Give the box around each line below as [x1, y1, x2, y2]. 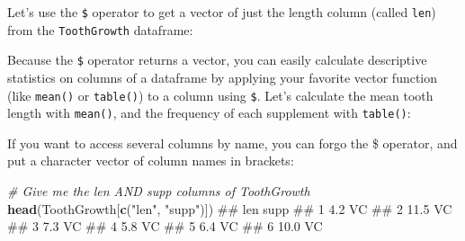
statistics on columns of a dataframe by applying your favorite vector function [7, 67, 438, 86]
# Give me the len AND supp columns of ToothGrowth [7, 182, 310, 201]
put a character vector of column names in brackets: [7, 151, 294, 170]
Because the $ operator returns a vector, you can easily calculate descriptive [7, 50, 427, 69]
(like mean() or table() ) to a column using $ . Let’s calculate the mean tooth [7, 85, 434, 104]
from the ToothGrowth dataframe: [7, 20, 193, 39]
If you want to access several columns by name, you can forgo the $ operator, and [7, 133, 458, 152]
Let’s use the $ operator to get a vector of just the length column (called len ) [7, 3, 436, 21]
